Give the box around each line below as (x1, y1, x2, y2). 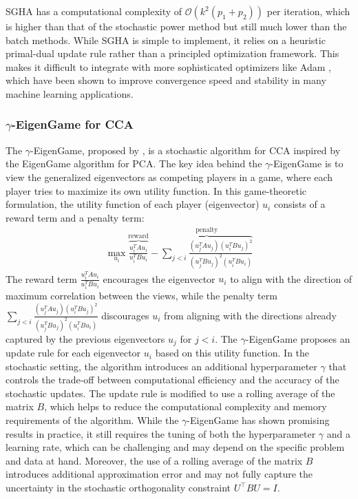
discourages (101, 308, 149, 322)
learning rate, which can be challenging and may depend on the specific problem (6, 440, 345, 454)
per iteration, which (266, 4, 350, 18)
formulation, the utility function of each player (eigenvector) (6, 197, 260, 211)
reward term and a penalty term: (6, 210, 145, 224)
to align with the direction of (230, 271, 352, 286)
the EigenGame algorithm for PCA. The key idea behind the (6, 156, 262, 171)
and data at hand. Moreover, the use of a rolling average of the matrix (6, 453, 303, 467)
